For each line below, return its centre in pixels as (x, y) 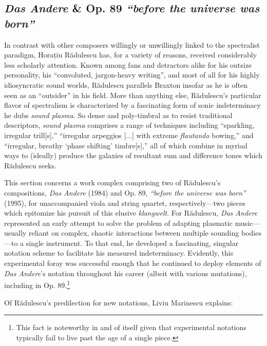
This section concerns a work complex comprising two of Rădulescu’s (112, 182)
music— (247, 223)
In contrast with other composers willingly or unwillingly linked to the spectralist (132, 44)
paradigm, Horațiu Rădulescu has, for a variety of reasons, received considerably (131, 55)
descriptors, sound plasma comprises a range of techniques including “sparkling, (129, 125)
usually (15, 233)
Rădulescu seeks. (30, 165)
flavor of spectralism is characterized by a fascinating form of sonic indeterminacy (132, 105)
